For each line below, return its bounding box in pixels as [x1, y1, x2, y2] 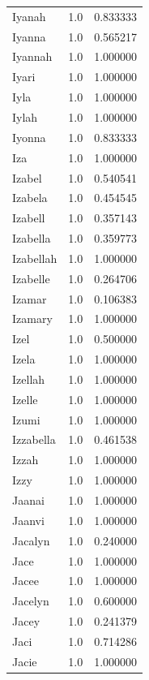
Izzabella [12, 431, 56, 448]
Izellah [12, 370, 45, 387]
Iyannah [12, 48, 53, 65]
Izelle [12, 390, 38, 407]
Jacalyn [12, 532, 50, 549]
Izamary [12, 310, 53, 327]
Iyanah [12, 7, 46, 24]
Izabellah [12, 249, 57, 266]
